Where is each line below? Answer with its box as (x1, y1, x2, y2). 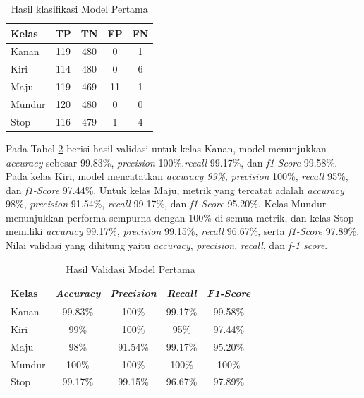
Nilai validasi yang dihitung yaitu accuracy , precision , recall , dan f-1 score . (6, 238, 328, 253)
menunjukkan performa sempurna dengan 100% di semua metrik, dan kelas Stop (6, 210, 354, 224)
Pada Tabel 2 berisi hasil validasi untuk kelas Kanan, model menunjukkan (6, 140, 327, 155)
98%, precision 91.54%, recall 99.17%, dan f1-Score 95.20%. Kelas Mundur (6, 196, 327, 211)
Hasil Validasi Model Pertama (66, 261, 195, 276)
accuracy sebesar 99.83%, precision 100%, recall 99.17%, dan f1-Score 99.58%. (6, 155, 338, 169)
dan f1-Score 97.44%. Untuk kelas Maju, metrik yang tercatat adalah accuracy (6, 182, 344, 197)
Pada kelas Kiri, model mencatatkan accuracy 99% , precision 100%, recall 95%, (6, 169, 348, 183)
